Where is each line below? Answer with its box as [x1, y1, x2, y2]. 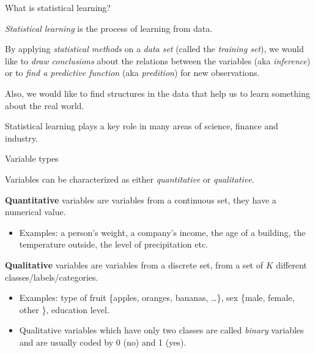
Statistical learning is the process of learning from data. [5, 21, 213, 34]
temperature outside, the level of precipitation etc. [19, 238, 208, 251]
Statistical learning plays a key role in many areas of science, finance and [5, 120, 278, 132]
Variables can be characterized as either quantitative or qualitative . [5, 172, 254, 185]
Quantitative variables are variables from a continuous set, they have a [5, 193, 276, 206]
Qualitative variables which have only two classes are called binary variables [19, 324, 304, 336]
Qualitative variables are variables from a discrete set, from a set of [5, 258, 263, 271]
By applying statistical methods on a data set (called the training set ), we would [5, 42, 304, 55]
